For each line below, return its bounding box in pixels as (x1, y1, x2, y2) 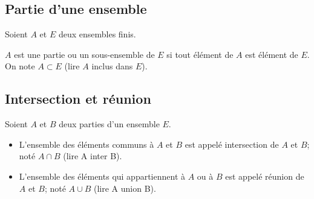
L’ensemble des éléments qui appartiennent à (19, 169, 186, 182)
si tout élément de (166, 48, 234, 60)
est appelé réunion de (225, 169, 304, 182)
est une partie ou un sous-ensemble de (14, 48, 155, 60)
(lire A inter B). (63, 150, 122, 162)
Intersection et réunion (5, 89, 151, 108)
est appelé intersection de (185, 137, 279, 150)
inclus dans (91, 60, 133, 72)
